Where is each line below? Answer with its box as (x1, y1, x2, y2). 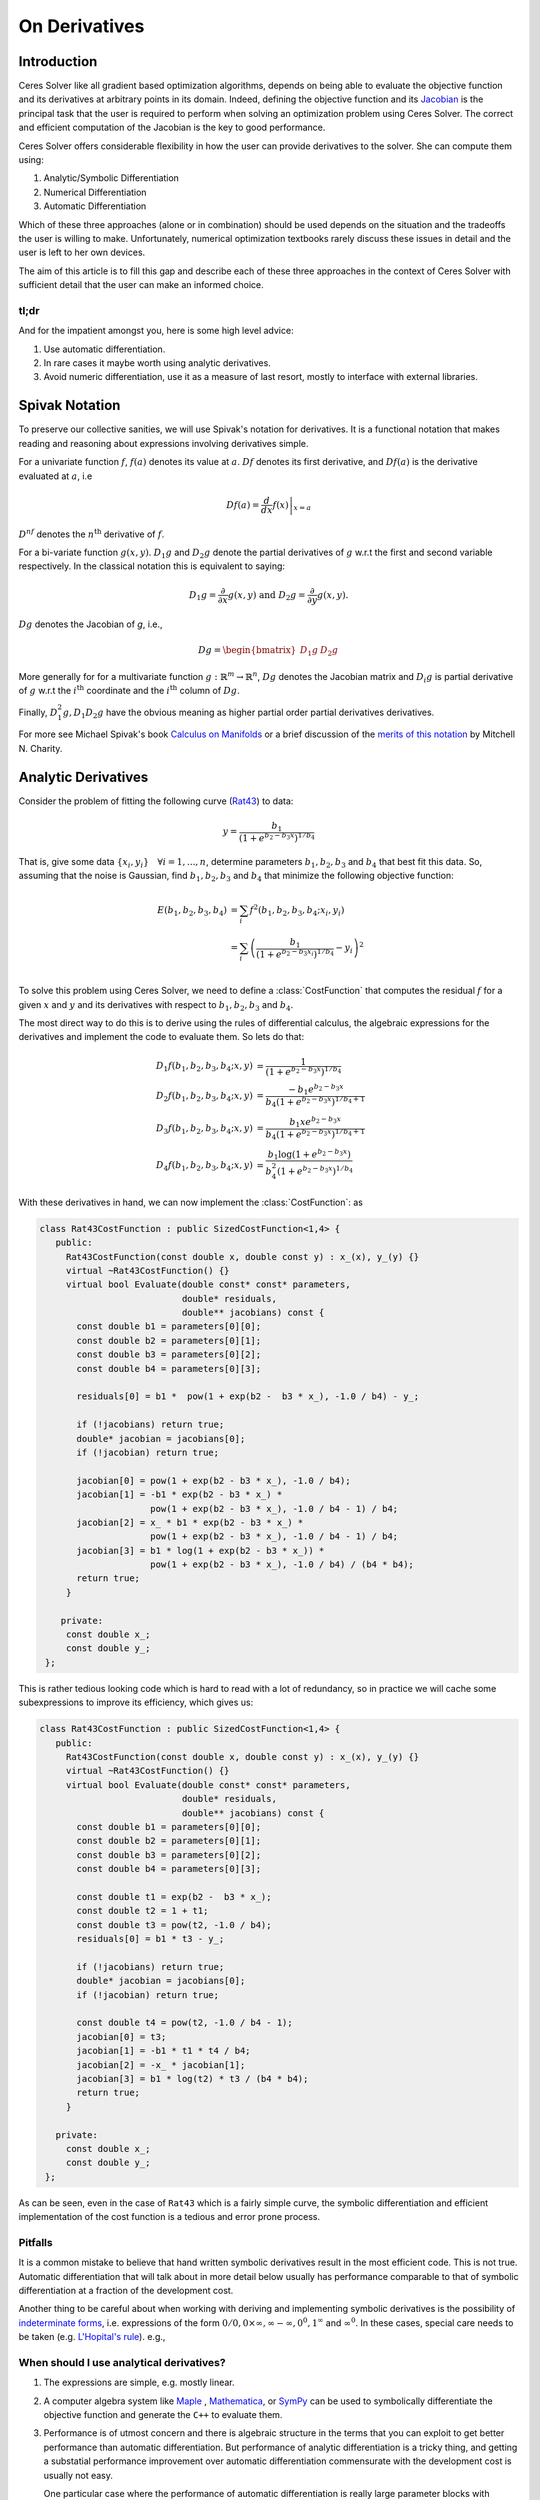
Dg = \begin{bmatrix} (198, 645, 297, 656)
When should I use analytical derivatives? (18, 2355, 226, 2369)
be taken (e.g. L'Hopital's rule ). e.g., (18, 2331, 166, 2343)
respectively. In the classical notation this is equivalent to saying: (18, 560, 285, 572)
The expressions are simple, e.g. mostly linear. (43, 2376, 235, 2389)
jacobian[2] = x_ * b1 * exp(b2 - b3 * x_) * (76, 1516, 304, 1528)
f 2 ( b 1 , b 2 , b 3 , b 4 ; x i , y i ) (249, 902, 345, 918)
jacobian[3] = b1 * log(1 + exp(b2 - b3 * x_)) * (76, 1545, 325, 1556)
